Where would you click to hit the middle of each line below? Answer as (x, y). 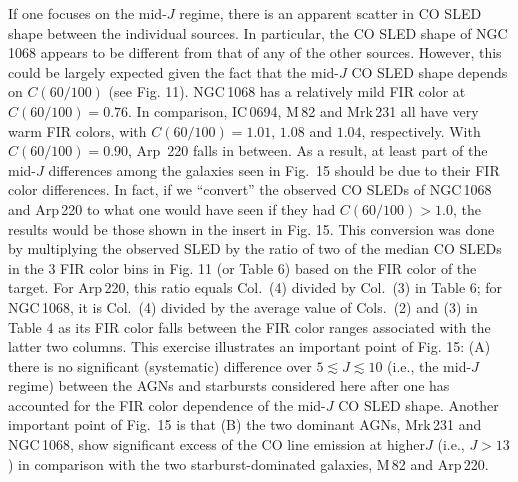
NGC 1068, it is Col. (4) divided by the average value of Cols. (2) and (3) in (243, 306)
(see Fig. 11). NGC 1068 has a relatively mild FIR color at (287, 91)
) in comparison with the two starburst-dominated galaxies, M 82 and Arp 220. (248, 463)
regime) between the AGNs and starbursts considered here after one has (229, 385)
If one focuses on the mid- (87, 13)
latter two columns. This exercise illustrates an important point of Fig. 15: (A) (249, 346)
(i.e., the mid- (429, 365)
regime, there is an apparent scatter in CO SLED (330, 13)
